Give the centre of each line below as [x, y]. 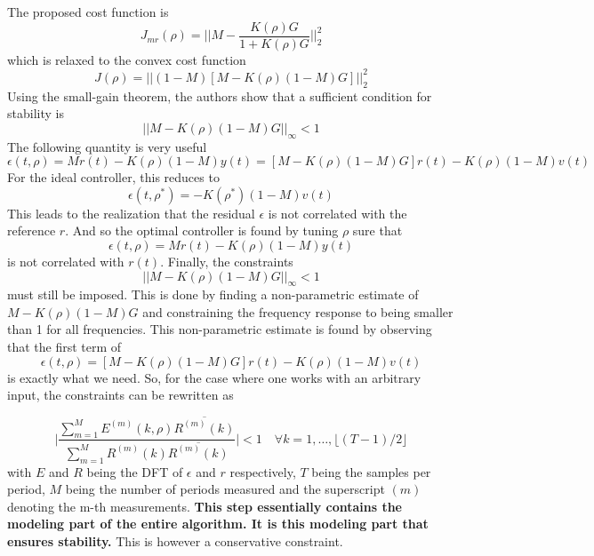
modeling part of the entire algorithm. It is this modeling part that [218, 524]
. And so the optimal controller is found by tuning [202, 230]
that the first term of [64, 347]
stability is [36, 113]
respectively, [263, 471]
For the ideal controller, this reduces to [113, 177]
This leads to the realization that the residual [131, 213]
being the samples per [371, 471]
